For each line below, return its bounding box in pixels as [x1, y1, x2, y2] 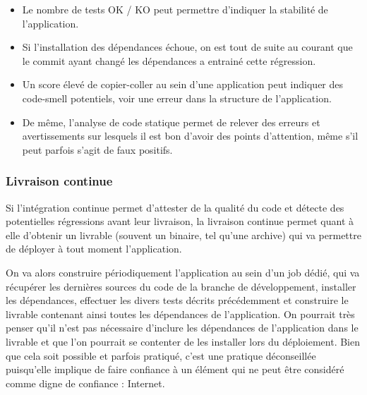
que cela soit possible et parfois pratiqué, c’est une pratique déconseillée [6, 348, 316, 363]
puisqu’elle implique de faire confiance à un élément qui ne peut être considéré [6, 362, 344, 377]
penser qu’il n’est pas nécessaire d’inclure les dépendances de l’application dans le [6, 320, 359, 335]
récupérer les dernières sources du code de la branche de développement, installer [6, 279, 356, 293]
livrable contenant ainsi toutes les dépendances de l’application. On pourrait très [6, 306, 355, 321]
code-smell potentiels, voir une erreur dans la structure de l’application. [22, 90, 332, 105]
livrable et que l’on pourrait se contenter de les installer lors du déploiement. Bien [6, 334, 361, 348]
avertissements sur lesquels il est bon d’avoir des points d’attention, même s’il [22, 128, 359, 143]
